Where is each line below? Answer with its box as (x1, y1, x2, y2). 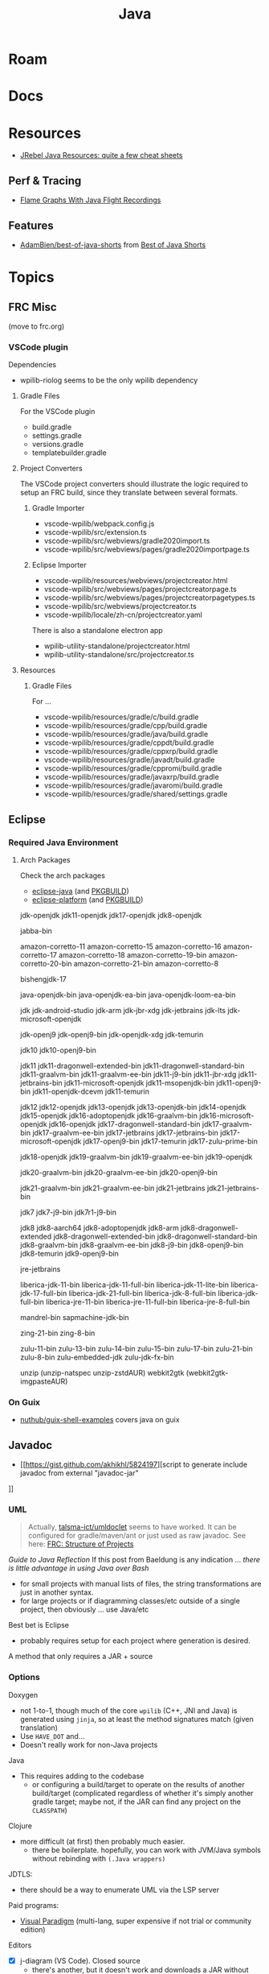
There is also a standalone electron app (31, 626, 163, 635)
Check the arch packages (19, 871, 106, 880)
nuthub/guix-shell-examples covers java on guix (19, 1415, 180, 1425)
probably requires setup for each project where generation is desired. (19, 1636, 251, 1645)
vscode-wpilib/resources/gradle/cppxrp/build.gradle (43, 747, 218, 756)
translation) (19, 1723, 59, 1732)
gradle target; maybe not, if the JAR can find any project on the (31, 1797, 241, 1806)
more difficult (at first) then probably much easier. (19, 1836, 185, 1846)
